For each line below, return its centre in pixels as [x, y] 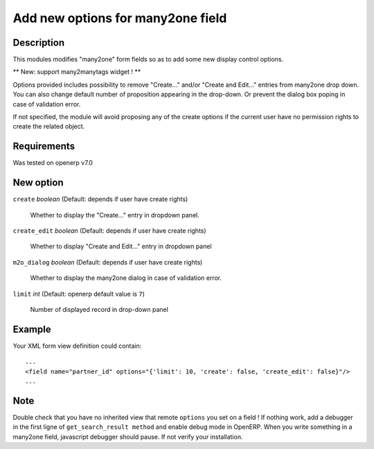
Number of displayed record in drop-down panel [99, 309]
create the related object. [49, 126]
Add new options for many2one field [120, 18]
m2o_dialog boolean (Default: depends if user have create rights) [108, 262]
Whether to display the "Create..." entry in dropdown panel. [115, 215]
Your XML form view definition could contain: [77, 346]
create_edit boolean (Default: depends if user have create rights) [110, 231]
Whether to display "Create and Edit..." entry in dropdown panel [121, 247]
